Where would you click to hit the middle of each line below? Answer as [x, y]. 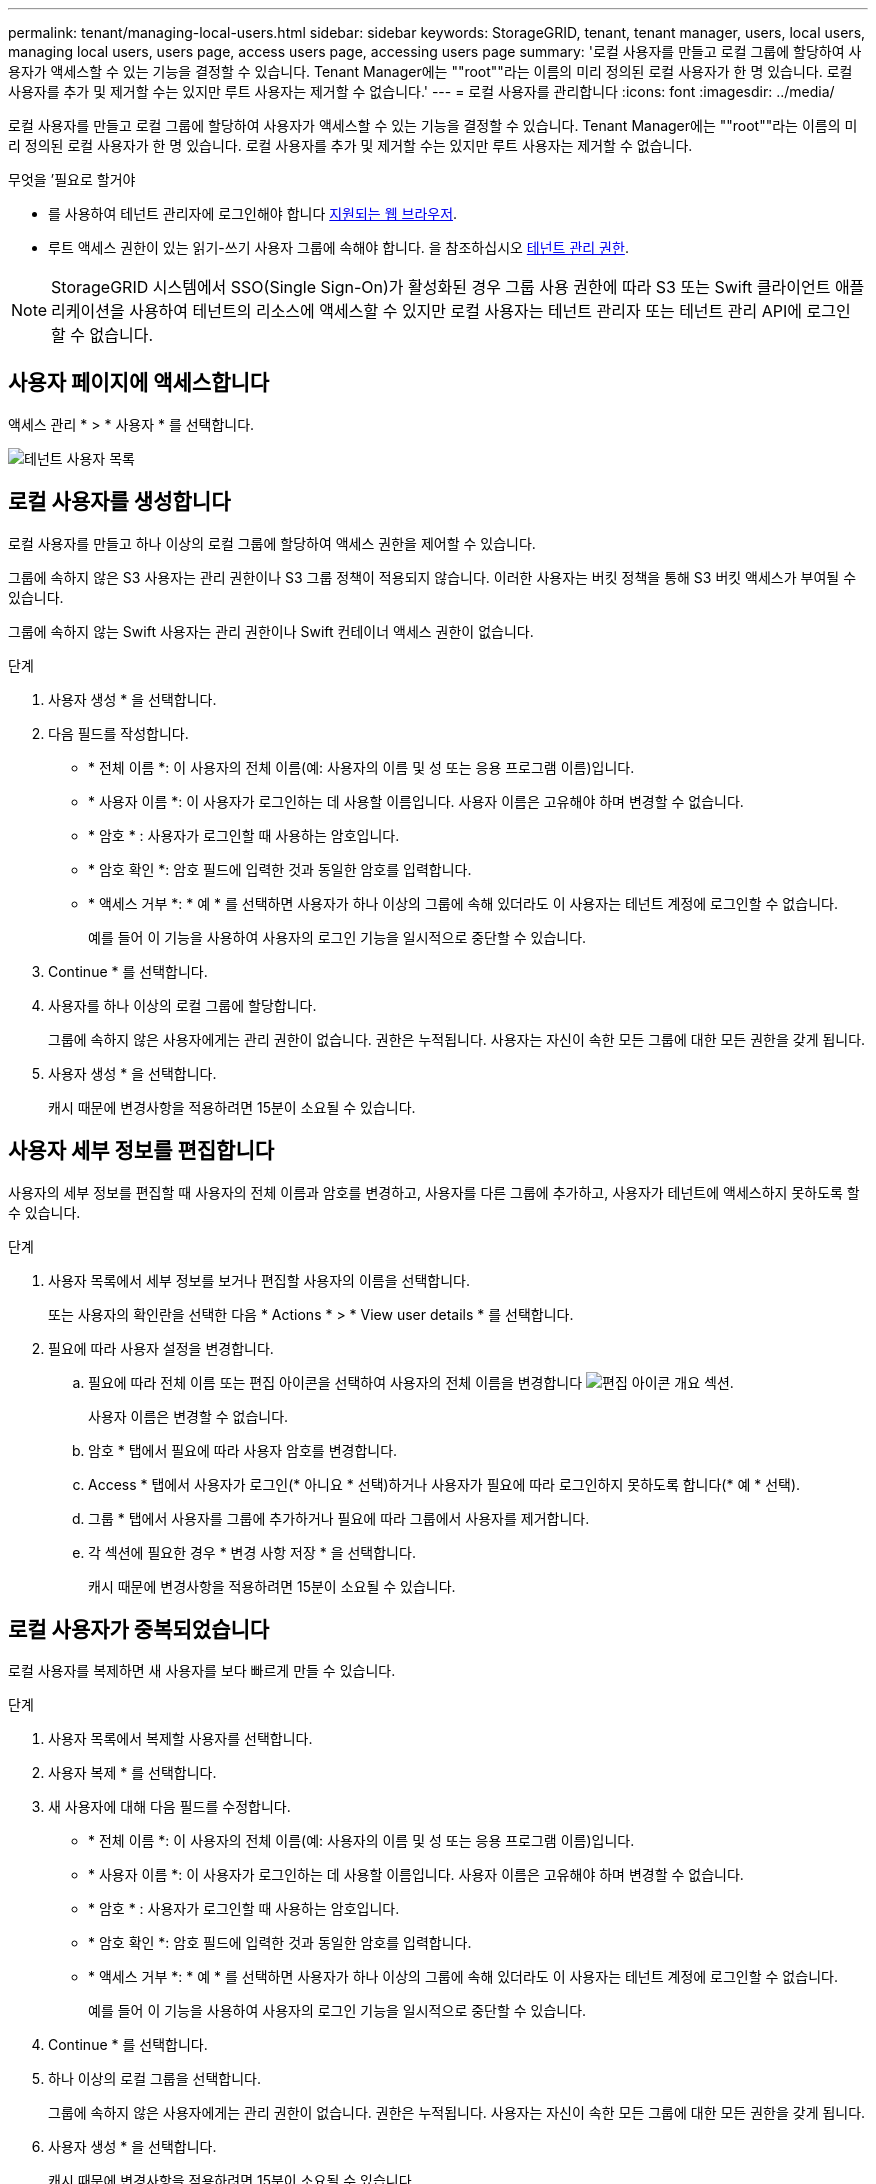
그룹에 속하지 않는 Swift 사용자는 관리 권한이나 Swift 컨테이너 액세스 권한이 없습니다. [271, 631]
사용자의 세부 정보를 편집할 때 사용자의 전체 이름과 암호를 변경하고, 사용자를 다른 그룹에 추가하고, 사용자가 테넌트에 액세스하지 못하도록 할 [434, 1192]
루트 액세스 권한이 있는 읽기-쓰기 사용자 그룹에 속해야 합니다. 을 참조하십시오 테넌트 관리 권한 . [338, 247]
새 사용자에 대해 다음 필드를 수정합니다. [169, 1807]
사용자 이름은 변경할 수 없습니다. [188, 1416]
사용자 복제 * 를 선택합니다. [132, 1773]
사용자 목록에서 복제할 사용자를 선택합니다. [180, 1739]
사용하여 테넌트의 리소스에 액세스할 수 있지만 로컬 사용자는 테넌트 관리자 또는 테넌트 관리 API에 [466, 311]
